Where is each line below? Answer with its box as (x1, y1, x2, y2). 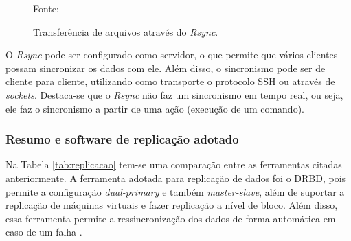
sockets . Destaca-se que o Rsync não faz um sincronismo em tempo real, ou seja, (5, 87, 343, 102)
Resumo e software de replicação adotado (5, 130, 239, 148)
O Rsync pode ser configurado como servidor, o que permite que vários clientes (5, 47, 338, 62)
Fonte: (33, 1, 59, 15)
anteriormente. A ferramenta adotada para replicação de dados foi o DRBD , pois (5, 170, 346, 185)
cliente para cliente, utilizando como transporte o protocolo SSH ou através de (5, 74, 335, 89)
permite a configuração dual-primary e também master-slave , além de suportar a (5, 184, 345, 198)
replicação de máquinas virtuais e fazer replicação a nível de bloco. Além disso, (5, 198, 338, 212)
